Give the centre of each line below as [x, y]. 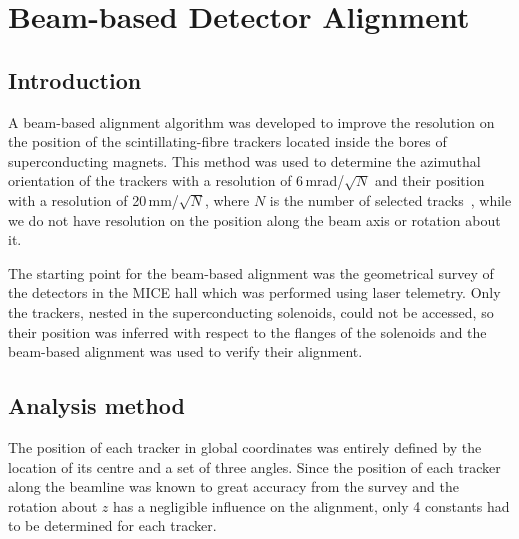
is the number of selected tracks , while [390, 199]
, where [227, 199]
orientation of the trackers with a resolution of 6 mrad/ [176, 180]
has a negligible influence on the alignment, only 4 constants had [311, 505]
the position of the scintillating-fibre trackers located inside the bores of [227, 141]
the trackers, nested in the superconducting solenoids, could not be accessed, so [251, 311]
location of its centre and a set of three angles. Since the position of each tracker [254, 466]
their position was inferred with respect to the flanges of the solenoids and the [247, 331]
